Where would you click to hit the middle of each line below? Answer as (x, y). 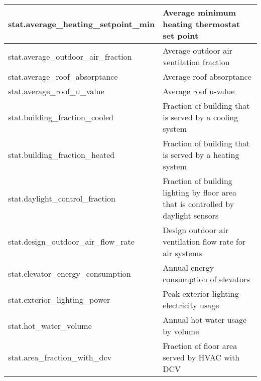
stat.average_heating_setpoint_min (82, 24)
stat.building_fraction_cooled (61, 117)
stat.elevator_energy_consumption (70, 273)
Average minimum (200, 12)
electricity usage (191, 305)
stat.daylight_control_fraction (62, 198)
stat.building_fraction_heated (61, 155)
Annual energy (188, 267)
